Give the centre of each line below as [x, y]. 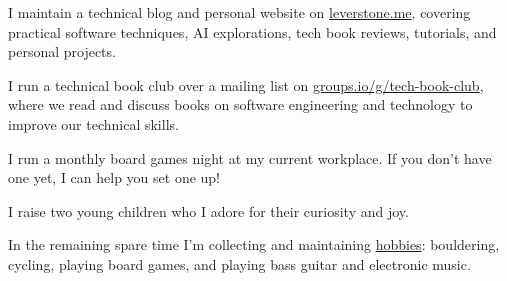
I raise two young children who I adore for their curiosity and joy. [208, 210]
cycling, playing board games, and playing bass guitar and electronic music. [239, 263]
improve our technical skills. [93, 123]
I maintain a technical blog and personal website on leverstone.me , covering [239, 12]
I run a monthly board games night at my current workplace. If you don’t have [250, 157]
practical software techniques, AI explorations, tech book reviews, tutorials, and [252, 31]
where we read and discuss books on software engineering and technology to [240, 104]
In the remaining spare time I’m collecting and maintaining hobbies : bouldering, [254, 244]
